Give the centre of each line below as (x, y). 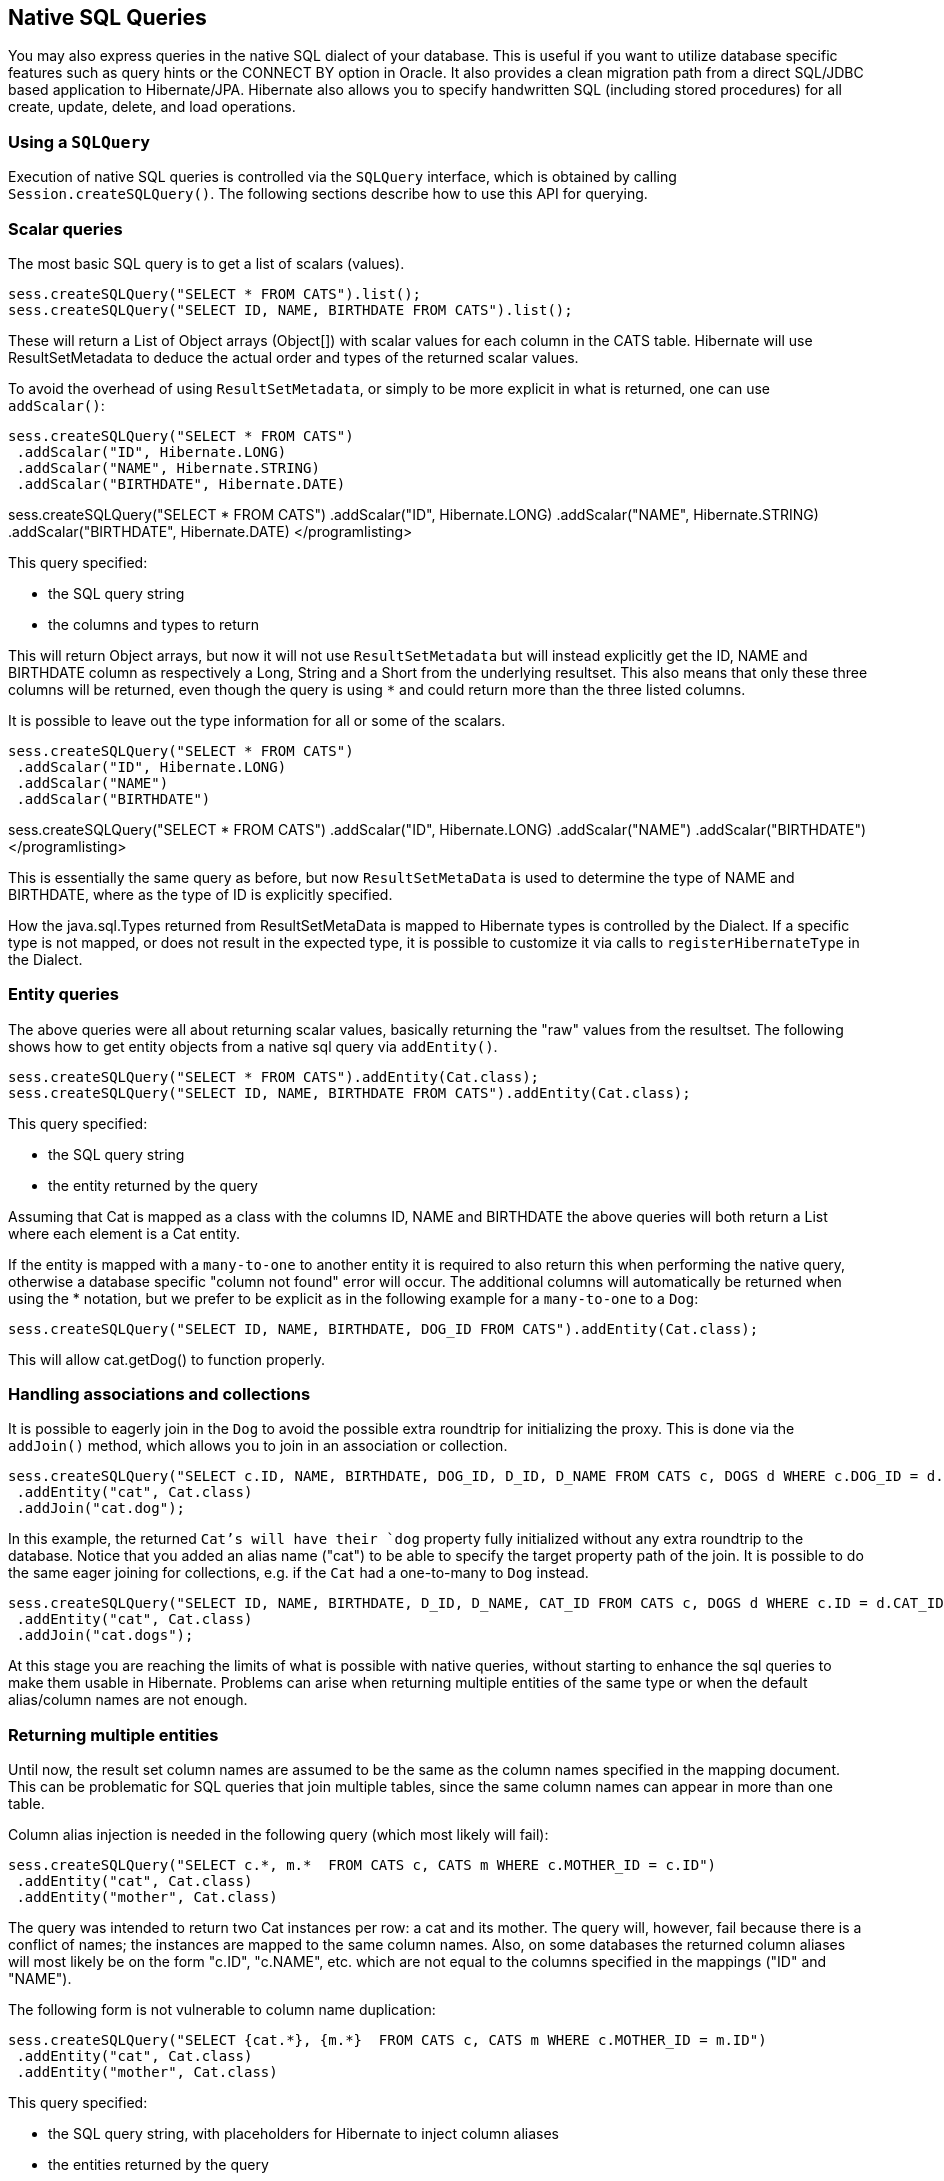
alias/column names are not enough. (128, 1700)
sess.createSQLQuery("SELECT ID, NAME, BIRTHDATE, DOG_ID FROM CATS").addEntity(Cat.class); (383, 1328)
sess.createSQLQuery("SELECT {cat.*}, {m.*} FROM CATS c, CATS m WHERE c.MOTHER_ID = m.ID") (387, 2040)
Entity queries (63, 994)
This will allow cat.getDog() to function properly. (167, 1359)
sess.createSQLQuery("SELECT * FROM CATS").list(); (215, 293)
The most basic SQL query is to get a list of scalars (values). (206, 263)
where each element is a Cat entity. (124, 1233)
